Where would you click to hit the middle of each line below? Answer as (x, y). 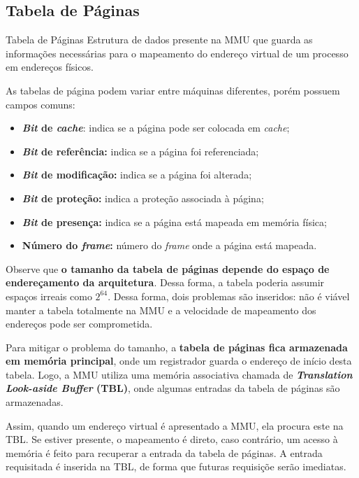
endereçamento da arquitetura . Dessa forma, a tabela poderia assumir (165, 282)
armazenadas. (35, 402)
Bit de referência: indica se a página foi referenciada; (140, 151)
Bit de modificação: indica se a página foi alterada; (137, 175)
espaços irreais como (49, 296)
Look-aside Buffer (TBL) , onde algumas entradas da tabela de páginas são (173, 388)
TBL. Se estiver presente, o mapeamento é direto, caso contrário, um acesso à (172, 439)
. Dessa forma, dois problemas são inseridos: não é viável (229, 296)
